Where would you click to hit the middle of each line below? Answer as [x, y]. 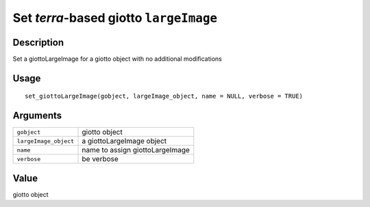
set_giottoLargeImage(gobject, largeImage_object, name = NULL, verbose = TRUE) [164, 96]
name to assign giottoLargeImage [136, 150]
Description [38, 42]
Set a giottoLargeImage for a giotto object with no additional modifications [118, 59]
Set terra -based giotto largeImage [115, 18]
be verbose [100, 159]
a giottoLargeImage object [124, 141]
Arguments [37, 116]
